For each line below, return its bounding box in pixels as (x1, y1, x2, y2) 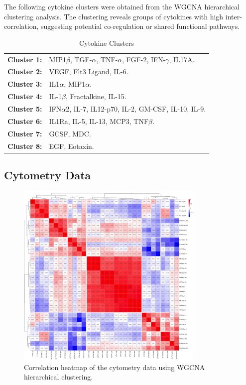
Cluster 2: (7, 66, 42, 77)
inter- (225, 11, 242, 21)
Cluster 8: (7, 140, 42, 151)
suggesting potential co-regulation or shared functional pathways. (40, 21, 240, 31)
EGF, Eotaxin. (49, 140, 94, 151)
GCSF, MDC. (49, 128, 91, 138)
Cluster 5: (7, 104, 42, 114)
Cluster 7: (7, 128, 42, 138)
